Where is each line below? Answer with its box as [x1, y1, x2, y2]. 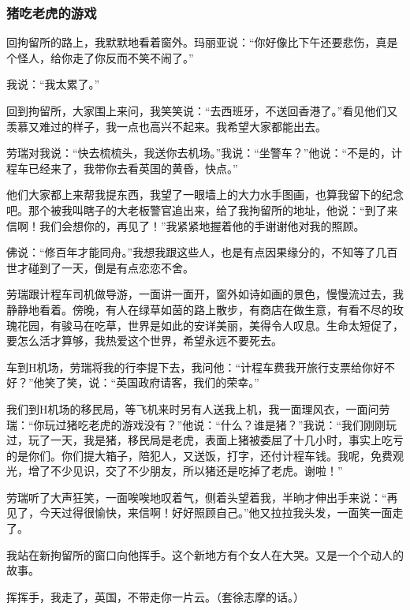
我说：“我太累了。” [6, 76, 100, 92]
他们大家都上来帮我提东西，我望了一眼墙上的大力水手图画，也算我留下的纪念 [6, 186, 404, 203]
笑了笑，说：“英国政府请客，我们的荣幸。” [44, 374, 259, 391]
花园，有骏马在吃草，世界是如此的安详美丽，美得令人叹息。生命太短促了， [17, 316, 404, 333]
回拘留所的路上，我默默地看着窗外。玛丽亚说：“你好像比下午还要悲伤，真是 [6, 34, 398, 51]
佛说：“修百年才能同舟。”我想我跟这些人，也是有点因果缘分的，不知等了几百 [6, 244, 398, 260]
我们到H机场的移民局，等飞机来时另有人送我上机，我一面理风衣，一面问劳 [6, 400, 390, 417]
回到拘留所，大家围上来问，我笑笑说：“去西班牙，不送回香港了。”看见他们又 [6, 103, 398, 118]
